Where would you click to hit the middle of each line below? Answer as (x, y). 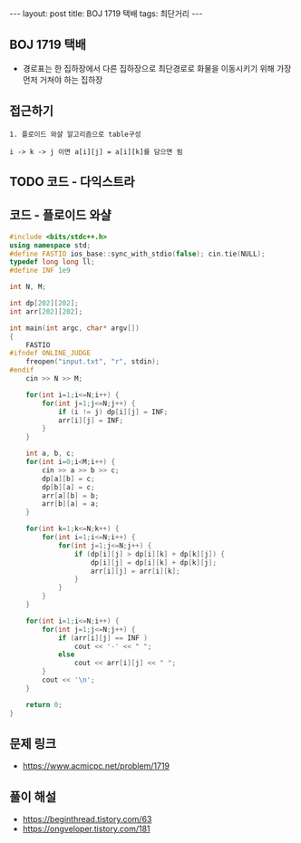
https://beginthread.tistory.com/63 (87, 819)
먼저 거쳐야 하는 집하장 (63, 80)
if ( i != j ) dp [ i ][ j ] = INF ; (113, 412)
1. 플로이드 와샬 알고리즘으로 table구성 (75, 134)
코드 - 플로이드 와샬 (60, 215)
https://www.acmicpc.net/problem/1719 (96, 766)
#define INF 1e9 (40, 271)
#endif (22, 370)
